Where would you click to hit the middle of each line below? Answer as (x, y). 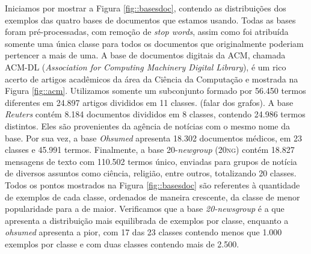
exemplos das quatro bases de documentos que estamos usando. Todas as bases (150, 20)
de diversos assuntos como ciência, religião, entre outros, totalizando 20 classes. (151, 173)
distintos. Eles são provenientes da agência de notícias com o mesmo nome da (147, 125)
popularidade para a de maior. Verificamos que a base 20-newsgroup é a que (145, 209)
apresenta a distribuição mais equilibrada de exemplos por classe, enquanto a (147, 220)
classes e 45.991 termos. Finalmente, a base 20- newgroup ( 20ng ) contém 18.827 (150, 150)
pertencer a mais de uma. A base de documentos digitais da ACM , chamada (145, 55)
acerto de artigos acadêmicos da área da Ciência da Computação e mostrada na (152, 79)
